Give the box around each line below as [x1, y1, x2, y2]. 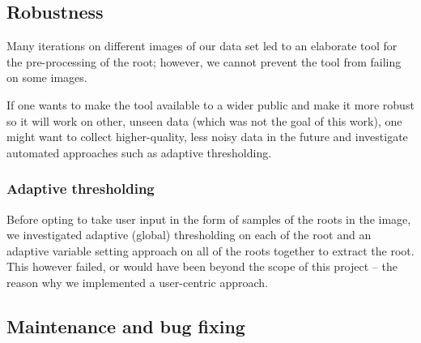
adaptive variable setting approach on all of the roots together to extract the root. [6, 242, 415, 259]
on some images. [6, 69, 87, 86]
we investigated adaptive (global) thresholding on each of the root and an [6, 226, 372, 243]
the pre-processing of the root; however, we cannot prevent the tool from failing [6, 53, 402, 70]
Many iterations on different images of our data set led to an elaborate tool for [6, 37, 398, 54]
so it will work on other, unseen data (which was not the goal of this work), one [6, 112, 402, 129]
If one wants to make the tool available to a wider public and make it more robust [6, 96, 415, 113]
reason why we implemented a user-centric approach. [6, 273, 269, 290]
